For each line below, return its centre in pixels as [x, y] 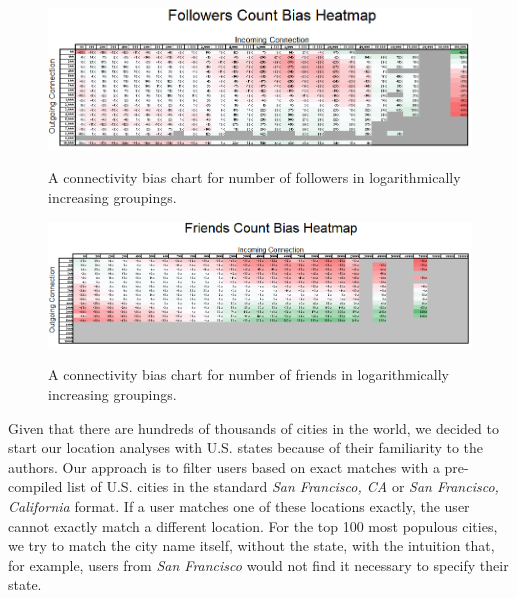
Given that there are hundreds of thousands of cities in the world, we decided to [253, 427]
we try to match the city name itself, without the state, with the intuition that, [251, 545]
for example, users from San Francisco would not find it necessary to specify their [258, 564]
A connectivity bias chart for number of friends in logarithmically [248, 374]
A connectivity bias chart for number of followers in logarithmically [254, 177]
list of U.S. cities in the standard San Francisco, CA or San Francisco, [283, 486]
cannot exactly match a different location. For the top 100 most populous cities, [253, 525]
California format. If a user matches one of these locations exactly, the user [239, 506]
